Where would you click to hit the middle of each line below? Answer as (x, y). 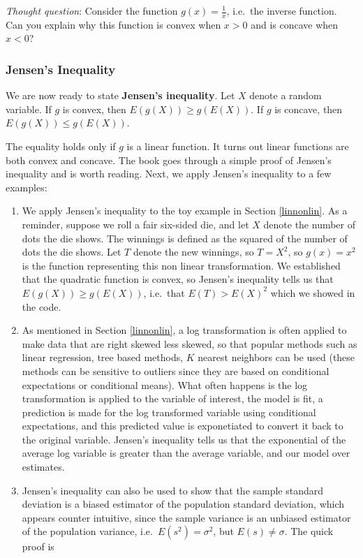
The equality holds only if (61, 146)
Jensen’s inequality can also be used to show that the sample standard (173, 490)
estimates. (43, 467)
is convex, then (94, 109)
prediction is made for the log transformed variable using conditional (169, 412)
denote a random (286, 95)
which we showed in (313, 292)
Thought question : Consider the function (92, 10)
